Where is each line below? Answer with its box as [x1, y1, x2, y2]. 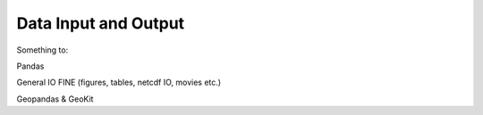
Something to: [16, 45, 69, 55]
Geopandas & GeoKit [16, 94, 94, 104]
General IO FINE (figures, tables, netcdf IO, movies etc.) [16, 77, 222, 88]
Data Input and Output [16, 13, 185, 33]
